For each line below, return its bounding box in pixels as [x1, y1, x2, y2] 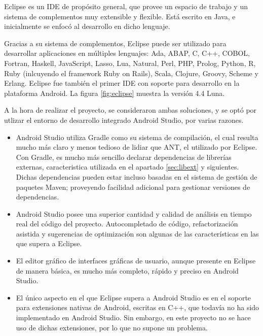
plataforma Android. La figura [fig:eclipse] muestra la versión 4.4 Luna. [4, 87, 225, 98]
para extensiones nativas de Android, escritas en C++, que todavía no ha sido [16, 302, 259, 313]
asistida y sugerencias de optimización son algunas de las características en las [16, 228, 259, 239]
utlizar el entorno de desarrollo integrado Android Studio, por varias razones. [4, 114, 244, 125]
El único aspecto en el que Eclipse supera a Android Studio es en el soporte [16, 292, 251, 303]
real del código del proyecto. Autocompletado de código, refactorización [16, 218, 238, 229]
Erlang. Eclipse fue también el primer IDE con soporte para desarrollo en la [4, 78, 240, 88]
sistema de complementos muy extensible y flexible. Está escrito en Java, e [4, 11, 236, 21]
